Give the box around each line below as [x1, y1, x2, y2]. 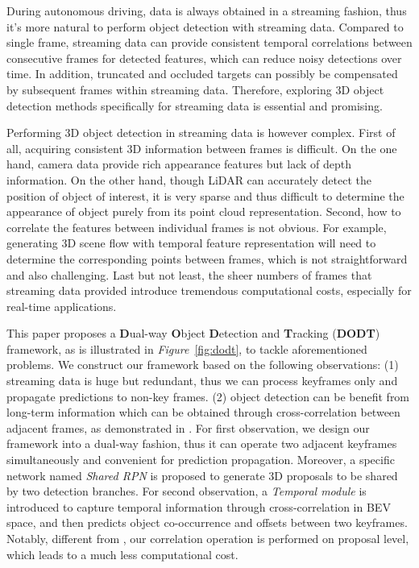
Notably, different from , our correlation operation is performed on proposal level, [6, 530, 409, 546]
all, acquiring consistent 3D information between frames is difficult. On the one [6, 139, 397, 156]
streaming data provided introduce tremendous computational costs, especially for [6, 282, 412, 299]
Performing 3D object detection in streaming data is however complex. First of [6, 124, 396, 141]
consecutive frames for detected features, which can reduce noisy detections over [6, 49, 402, 66]
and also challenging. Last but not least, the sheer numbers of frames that [6, 266, 372, 283]
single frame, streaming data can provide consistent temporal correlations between [6, 34, 413, 51]
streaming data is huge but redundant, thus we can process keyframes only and [6, 372, 398, 389]
